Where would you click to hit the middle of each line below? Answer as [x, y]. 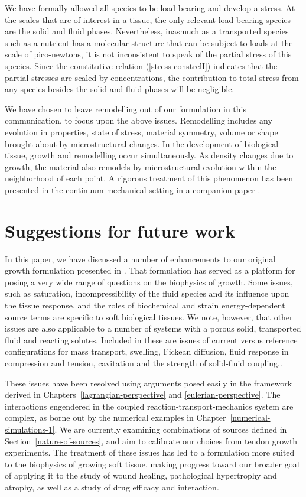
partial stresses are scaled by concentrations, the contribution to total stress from [152, 77]
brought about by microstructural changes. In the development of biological [142, 143]
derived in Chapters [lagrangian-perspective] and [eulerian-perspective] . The [143, 394]
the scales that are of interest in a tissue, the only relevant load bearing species [148, 19]
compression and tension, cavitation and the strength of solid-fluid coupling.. [144, 363]
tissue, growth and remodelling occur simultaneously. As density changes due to [149, 155]
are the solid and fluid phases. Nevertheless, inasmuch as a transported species [147, 31]
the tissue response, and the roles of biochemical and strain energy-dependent [145, 305]
